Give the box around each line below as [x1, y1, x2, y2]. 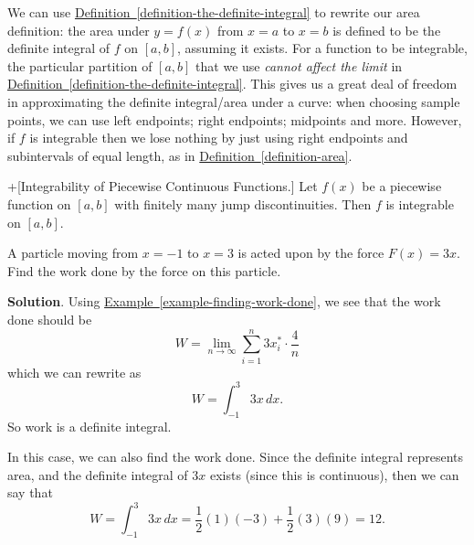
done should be [7, 309, 92, 328]
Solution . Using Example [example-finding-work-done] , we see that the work [7, 292, 441, 311]
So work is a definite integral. [7, 416, 172, 435]
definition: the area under [7, 20, 150, 39]
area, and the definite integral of [7, 465, 188, 484]
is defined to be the [332, 20, 441, 39]
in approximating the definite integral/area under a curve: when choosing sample [7, 91, 460, 111]
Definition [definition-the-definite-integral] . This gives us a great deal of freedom [7, 74, 458, 93]
